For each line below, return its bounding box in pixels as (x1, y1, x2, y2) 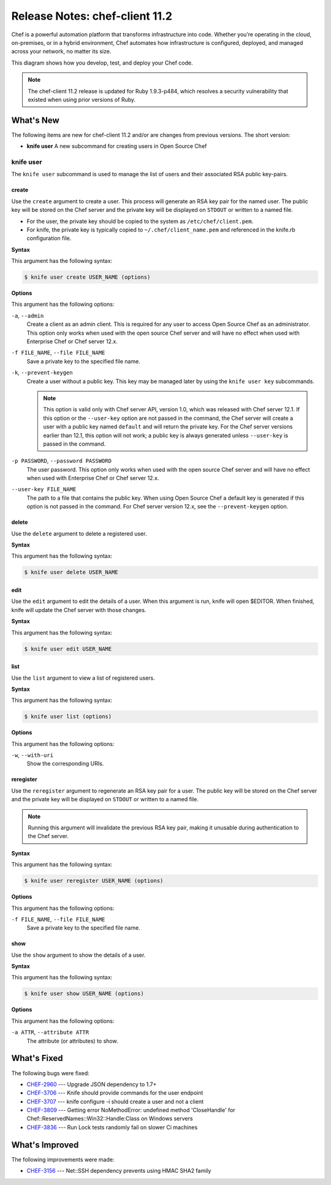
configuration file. (26, 235, 72, 242)
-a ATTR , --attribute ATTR (11, 1028, 89, 1036)
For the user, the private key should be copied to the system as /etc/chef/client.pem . (26, 217, 254, 225)
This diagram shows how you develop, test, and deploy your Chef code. (11, 59, 193, 66)
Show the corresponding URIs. (26, 760, 104, 767)
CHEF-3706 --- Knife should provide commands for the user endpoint (26, 1089, 204, 1097)
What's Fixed (11, 1053, 63, 1063)
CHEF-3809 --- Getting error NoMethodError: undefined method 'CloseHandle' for (26, 1106, 235, 1114)
